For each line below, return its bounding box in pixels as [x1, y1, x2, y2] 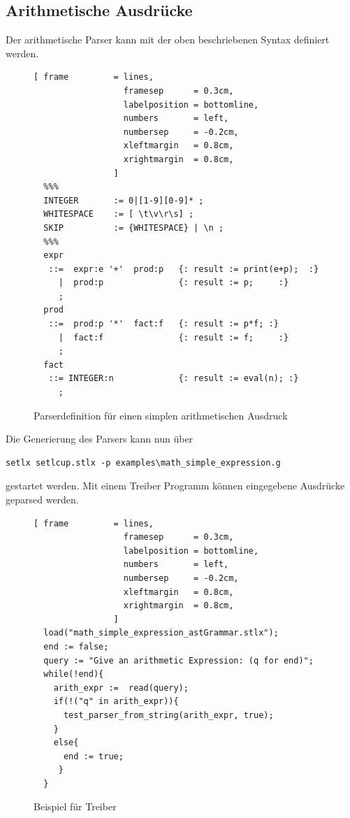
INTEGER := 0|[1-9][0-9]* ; [43, 195, 204, 206]
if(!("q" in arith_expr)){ [53, 696, 179, 707]
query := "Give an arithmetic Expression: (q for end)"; [43, 655, 314, 666]
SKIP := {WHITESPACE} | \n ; [43, 222, 224, 233]
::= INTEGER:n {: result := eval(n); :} [48, 373, 299, 384]
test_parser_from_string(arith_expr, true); [63, 710, 274, 720]
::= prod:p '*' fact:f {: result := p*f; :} [48, 319, 279, 329]
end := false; [43, 641, 109, 652]
